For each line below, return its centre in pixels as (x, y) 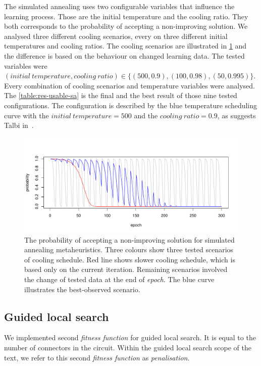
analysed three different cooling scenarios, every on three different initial (116, 36)
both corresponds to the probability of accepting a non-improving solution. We (126, 26)
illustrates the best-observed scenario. (82, 289)
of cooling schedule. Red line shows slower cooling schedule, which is (130, 259)
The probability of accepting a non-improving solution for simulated (129, 239)
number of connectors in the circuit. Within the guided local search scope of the (128, 348)
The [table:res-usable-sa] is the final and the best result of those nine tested (121, 95)
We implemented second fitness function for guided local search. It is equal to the (130, 337)
